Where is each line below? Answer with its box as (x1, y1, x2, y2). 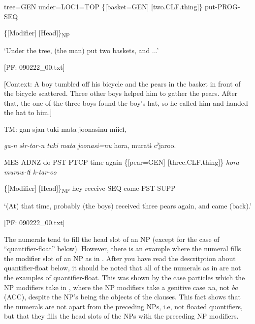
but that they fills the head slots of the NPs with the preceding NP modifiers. (4, 311, 239, 321)
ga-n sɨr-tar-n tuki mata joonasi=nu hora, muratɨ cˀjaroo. (4, 140, 176, 150)
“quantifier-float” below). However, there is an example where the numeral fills (4, 243, 241, 254)
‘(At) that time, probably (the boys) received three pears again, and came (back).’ (4, 201, 252, 211)
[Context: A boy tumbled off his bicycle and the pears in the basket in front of (4, 78, 241, 88)
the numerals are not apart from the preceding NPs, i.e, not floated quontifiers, (4, 301, 243, 311)
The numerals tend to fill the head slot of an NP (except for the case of (4, 234, 220, 244)
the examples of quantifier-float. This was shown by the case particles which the (4, 272, 245, 282)
